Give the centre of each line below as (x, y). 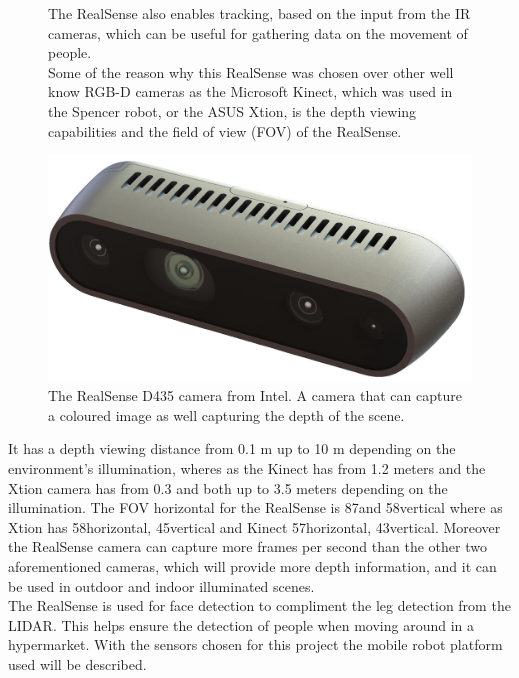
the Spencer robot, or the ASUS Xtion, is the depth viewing (232, 110)
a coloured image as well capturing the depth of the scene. (226, 414)
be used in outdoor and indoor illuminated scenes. (161, 585)
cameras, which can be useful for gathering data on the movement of (258, 32)
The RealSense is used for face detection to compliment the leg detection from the (259, 605)
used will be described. (77, 663)
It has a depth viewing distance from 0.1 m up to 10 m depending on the (232, 448)
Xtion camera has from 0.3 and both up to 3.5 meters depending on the (228, 487)
